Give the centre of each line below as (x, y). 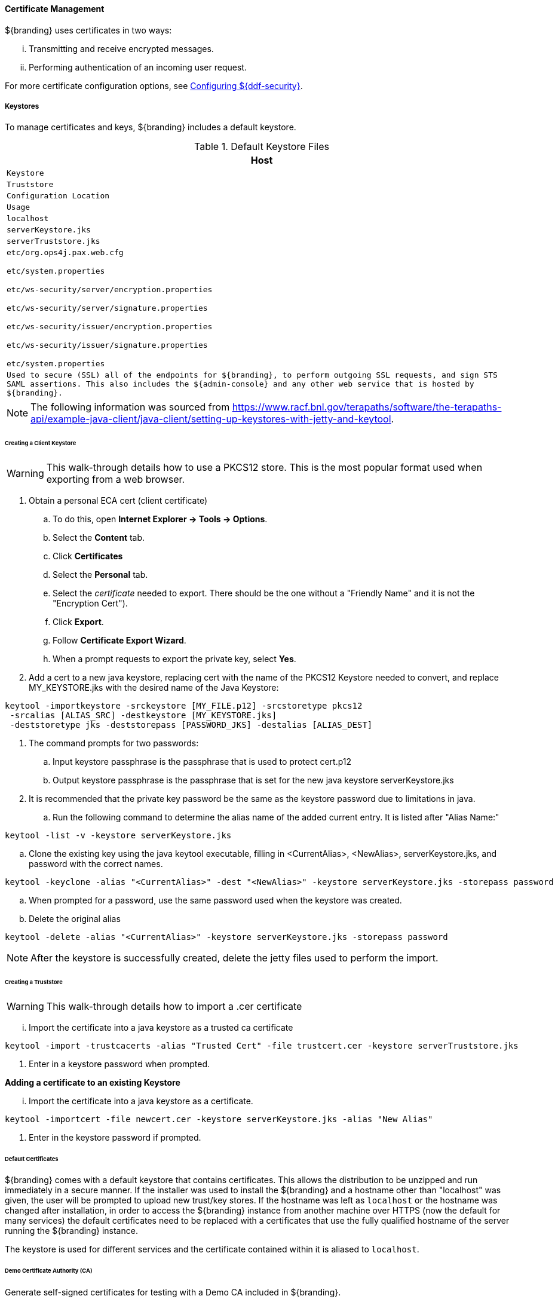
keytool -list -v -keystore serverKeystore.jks (118, 836)
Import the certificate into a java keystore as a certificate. (141, 1101)
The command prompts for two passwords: (114, 743)
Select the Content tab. (99, 538)
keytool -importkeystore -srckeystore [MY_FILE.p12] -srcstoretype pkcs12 (184, 706)
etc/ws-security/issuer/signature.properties (107, 345)
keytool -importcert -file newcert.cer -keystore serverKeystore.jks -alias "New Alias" (219, 1119)
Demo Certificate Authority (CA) (49, 1271)
